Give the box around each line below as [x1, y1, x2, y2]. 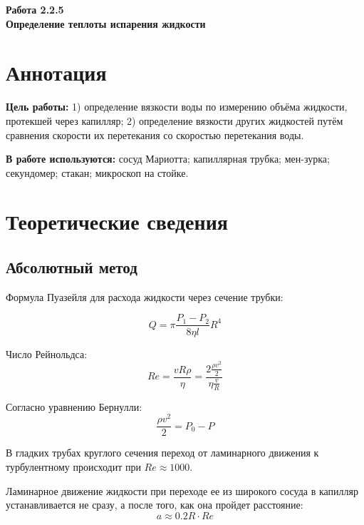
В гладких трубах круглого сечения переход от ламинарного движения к [6, 445, 319, 460]
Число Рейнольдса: [6, 346, 88, 361]
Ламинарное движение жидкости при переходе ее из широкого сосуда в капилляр [6, 483, 358, 498]
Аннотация [6, 58, 107, 87]
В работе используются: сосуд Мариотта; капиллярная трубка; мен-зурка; [6, 151, 330, 166]
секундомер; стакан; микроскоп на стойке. [6, 165, 189, 180]
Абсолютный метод [6, 256, 137, 278]
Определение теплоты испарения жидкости [6, 16, 206, 31]
